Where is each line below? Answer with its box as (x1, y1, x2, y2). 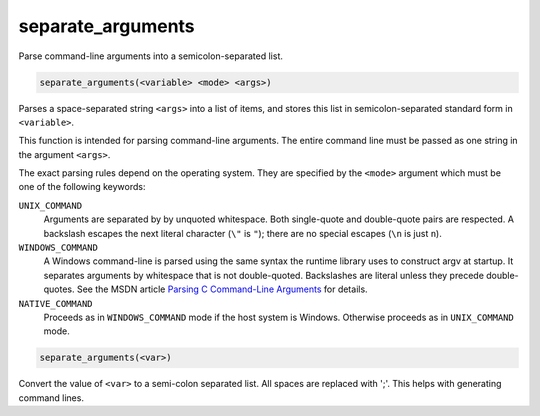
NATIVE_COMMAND (18, 298, 94, 309)
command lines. (18, 391, 85, 404)
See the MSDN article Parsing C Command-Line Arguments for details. (76, 283, 369, 295)
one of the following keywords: (18, 181, 146, 193)
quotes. (43, 283, 75, 295)
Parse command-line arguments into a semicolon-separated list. (18, 50, 284, 62)
